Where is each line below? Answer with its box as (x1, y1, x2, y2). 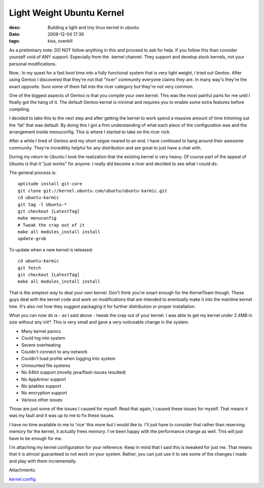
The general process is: (9, 170, 57, 175)
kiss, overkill (47, 38, 73, 44)
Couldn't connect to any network (21, 348, 88, 355)
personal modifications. (9, 61, 57, 67)
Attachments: (9, 467, 36, 473)
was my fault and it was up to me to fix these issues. (9, 413, 115, 418)
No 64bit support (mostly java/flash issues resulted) (21, 369, 126, 375)
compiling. (9, 106, 30, 112)
